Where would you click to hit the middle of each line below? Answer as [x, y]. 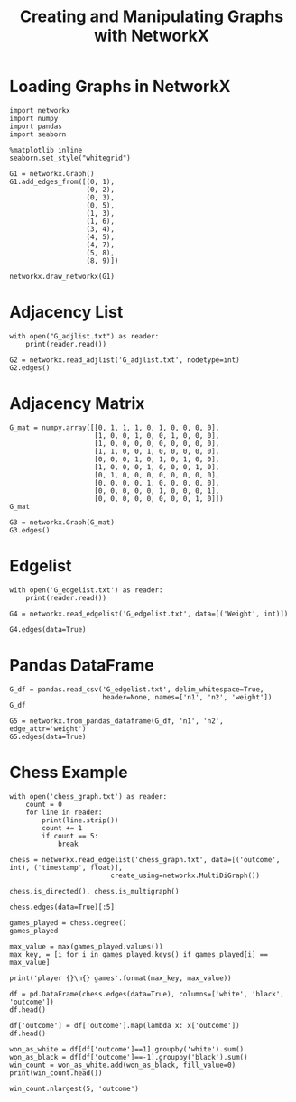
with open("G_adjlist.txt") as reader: [84, 336]
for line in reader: [64, 812]
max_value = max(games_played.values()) [87, 946]
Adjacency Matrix [77, 404]
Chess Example [69, 772]
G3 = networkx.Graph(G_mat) [62, 522]
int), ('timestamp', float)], [66, 867]
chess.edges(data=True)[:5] [62, 907]
